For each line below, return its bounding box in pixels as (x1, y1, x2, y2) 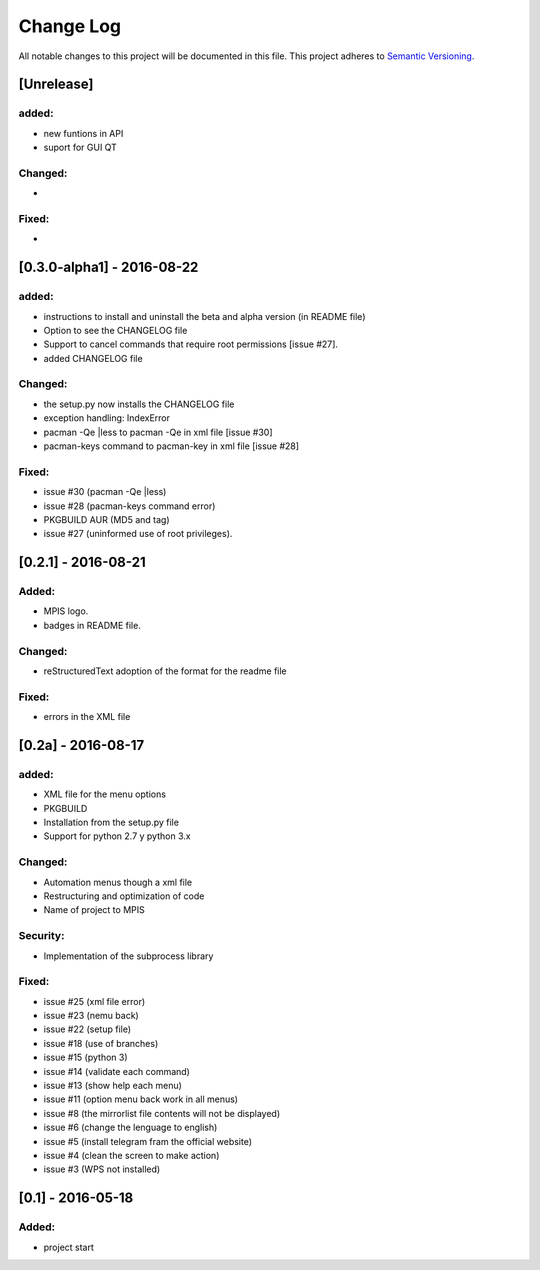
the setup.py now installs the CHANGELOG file (43, 398, 235, 410)
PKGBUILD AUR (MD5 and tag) (43, 513, 170, 525)
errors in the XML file (43, 711, 131, 723)
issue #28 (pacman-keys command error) (43, 500, 216, 512)
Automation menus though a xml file (43, 876, 193, 888)
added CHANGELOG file (43, 352, 144, 364)
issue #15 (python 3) (43, 1051, 129, 1064)
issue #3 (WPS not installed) (43, 1163, 161, 1175)
